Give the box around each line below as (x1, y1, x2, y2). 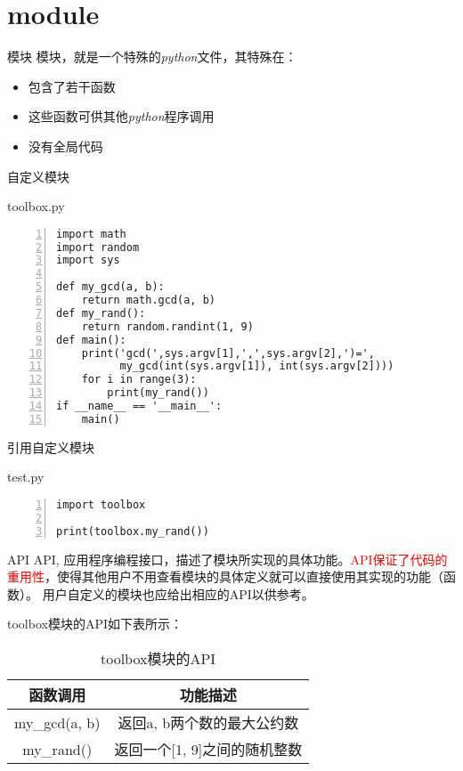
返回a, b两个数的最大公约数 (118, 712, 299, 733)
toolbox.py (7, 197, 65, 215)
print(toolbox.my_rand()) (56, 524, 209, 538)
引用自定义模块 (7, 437, 94, 456)
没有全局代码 (28, 136, 103, 155)
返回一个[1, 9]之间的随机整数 (114, 739, 303, 759)
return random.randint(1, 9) (81, 320, 254, 333)
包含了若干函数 (28, 77, 116, 95)
